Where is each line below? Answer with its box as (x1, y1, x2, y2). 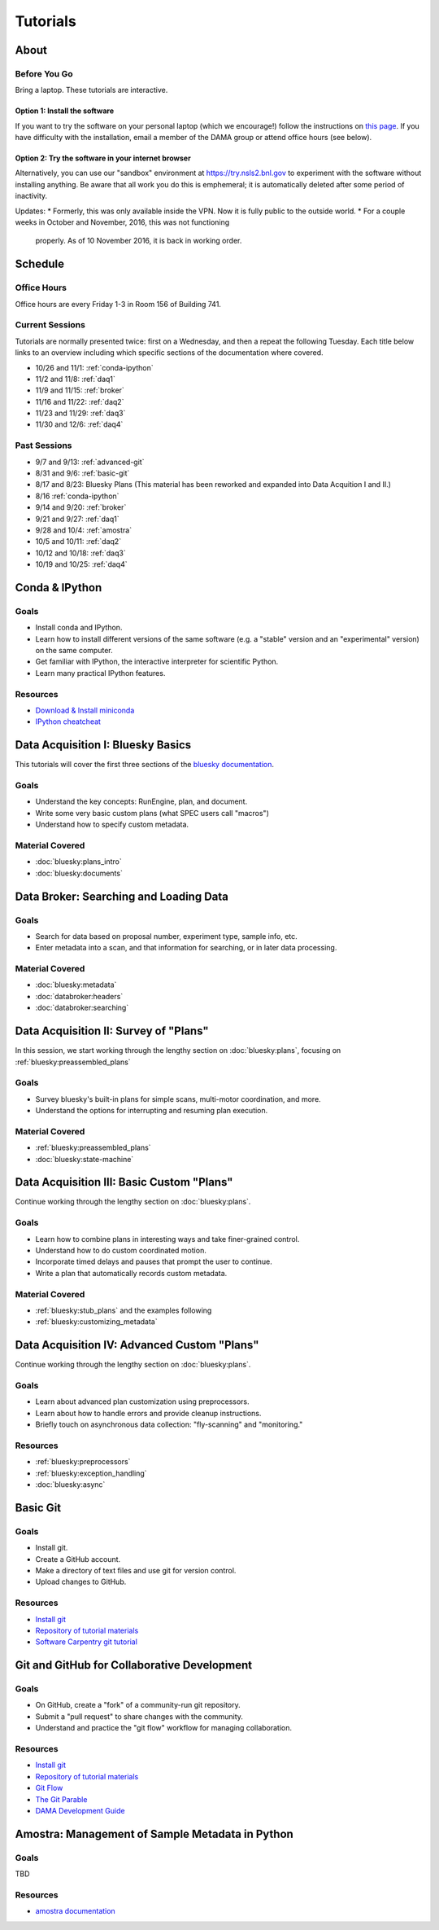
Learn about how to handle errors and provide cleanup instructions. (35, 1408, 262, 1418)
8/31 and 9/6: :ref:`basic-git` (35, 468, 130, 478)
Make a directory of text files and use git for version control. (35, 1566, 237, 1575)
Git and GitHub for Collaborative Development (15, 1658, 252, 1673)
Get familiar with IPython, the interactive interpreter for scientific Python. (35, 656, 279, 667)
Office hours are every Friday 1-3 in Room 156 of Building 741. (15, 299, 221, 309)
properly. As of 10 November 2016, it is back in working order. (35, 236, 242, 246)
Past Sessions (15, 440, 72, 451)
